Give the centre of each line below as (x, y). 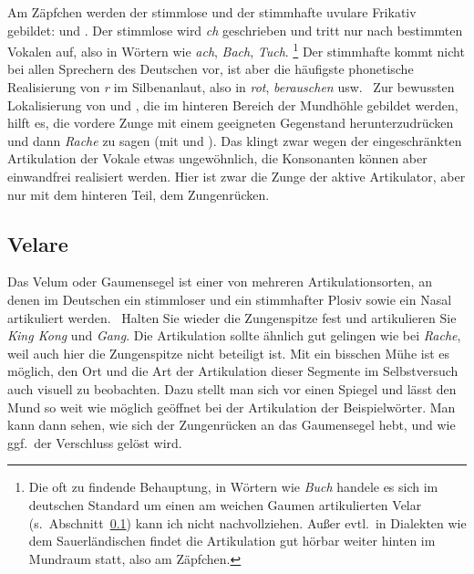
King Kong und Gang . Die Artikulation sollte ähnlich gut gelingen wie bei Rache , (234, 335)
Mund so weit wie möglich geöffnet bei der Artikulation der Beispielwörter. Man (232, 407)
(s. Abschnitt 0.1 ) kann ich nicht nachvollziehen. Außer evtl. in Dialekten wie (247, 522)
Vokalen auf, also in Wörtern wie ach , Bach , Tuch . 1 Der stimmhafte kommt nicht (236, 50)
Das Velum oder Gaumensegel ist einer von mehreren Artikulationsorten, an (220, 282)
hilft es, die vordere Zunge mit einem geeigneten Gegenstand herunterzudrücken (231, 123)
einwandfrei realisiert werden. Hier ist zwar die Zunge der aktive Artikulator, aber (237, 176)
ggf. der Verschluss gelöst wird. (95, 442)
